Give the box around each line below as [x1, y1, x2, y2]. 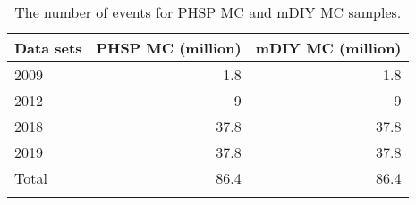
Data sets [14, 37, 82, 58]
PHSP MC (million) [96, 37, 242, 58]
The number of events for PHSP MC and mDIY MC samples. [14, 2, 402, 22]
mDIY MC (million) [255, 37, 402, 58]
